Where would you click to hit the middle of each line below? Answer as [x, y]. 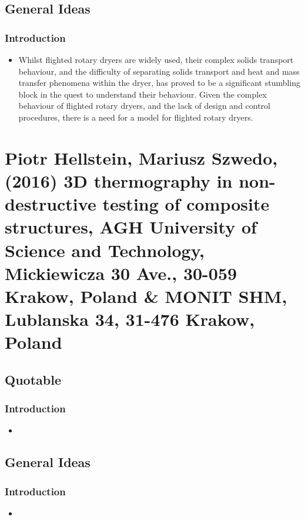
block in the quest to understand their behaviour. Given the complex [143, 94]
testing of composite [186, 204]
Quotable [33, 379]
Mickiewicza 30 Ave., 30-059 [121, 273]
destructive [51, 204]
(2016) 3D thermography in [119, 180]
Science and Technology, [105, 250]
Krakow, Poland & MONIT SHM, [146, 296]
